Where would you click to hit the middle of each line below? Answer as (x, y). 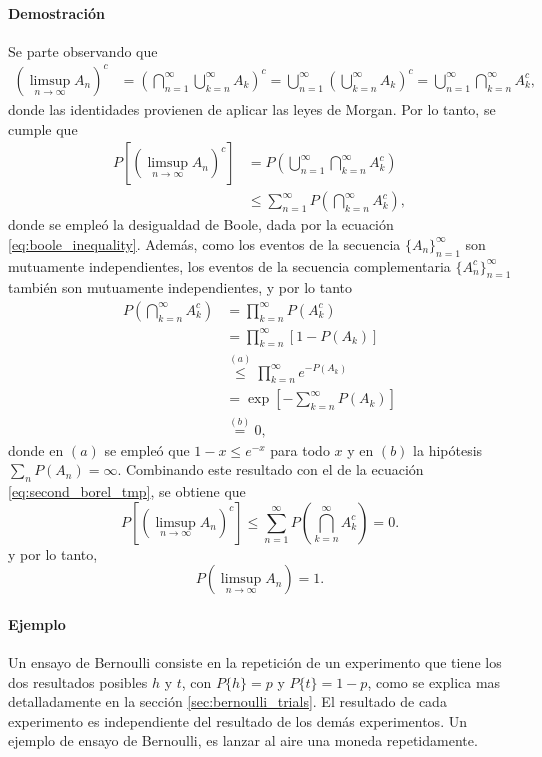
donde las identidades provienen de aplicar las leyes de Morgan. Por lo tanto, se (252, 108)
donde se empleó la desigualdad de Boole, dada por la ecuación (201, 224)
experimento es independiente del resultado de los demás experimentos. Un (237, 720)
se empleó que (147, 449)
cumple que (43, 128)
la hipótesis (448, 449)
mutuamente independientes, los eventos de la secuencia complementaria (229, 265)
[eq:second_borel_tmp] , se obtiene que (127, 491)
